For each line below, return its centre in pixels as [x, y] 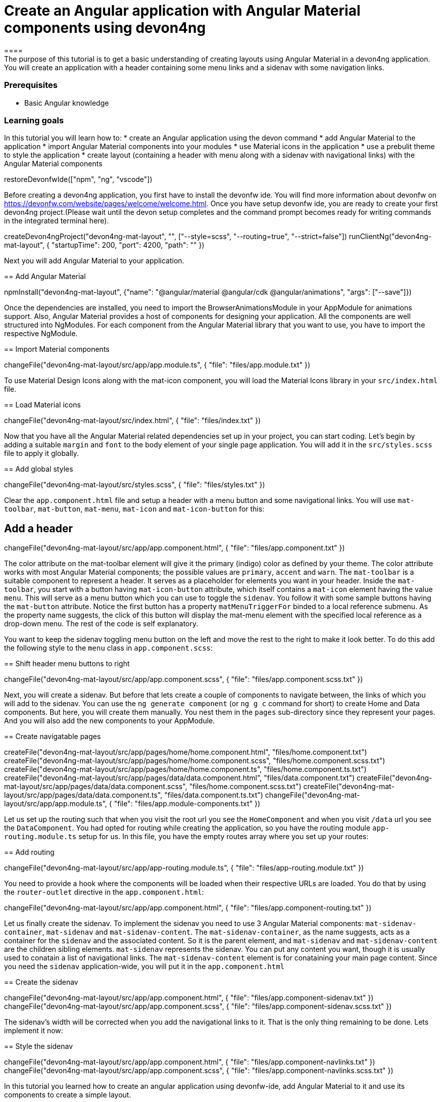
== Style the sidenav [38, 1046]
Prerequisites [31, 85]
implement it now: [34, 1031]
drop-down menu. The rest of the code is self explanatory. [101, 624]
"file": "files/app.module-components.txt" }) [187, 804]
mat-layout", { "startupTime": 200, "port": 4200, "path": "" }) [104, 245]
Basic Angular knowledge [67, 103]
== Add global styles [39, 469]
